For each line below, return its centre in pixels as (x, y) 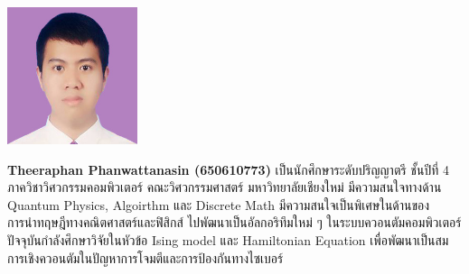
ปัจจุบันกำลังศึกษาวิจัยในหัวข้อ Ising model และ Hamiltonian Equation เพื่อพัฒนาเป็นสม (228, 240)
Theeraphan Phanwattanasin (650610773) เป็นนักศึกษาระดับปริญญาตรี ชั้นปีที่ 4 (228, 169)
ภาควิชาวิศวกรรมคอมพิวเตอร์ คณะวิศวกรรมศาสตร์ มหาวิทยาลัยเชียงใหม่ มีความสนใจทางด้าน (225, 187)
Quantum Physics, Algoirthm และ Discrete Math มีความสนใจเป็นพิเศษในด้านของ (219, 204)
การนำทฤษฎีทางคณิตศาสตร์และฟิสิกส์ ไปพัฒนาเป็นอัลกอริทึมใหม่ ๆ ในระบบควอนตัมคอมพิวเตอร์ (234, 222)
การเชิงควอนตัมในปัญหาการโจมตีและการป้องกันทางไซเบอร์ (145, 257)
